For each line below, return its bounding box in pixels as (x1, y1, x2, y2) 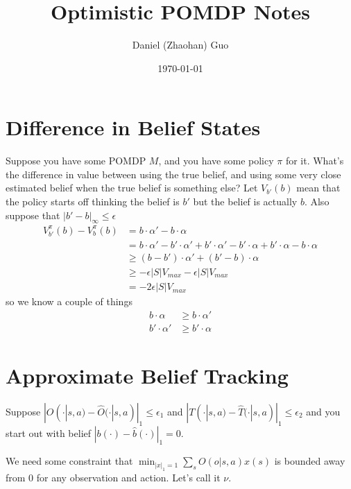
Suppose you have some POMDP (6, 153, 146, 168)
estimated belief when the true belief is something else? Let (6, 180, 258, 195)
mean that (296, 180, 341, 195)
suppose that (6, 207, 60, 222)
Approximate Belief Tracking (6, 361, 289, 389)
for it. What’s (285, 153, 344, 168)
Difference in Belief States (6, 113, 261, 141)
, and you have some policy (158, 153, 274, 168)
